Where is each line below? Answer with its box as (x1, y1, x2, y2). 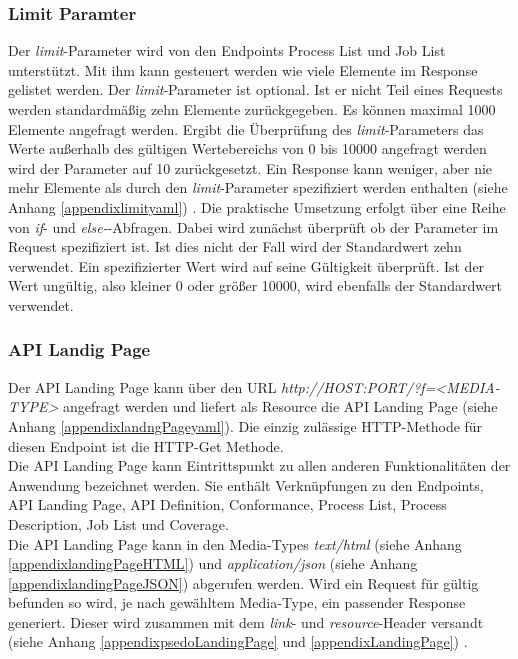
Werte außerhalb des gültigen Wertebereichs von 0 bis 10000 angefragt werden (8, 138, 487, 159)
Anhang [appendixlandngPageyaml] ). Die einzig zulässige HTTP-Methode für (8, 415, 483, 436)
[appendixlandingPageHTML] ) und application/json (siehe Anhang (8, 553, 418, 574)
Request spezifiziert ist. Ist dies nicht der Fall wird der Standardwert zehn (8, 236, 462, 257)
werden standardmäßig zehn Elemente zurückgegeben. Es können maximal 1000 (8, 99, 496, 119)
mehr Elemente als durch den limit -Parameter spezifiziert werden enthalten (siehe (8, 177, 508, 198)
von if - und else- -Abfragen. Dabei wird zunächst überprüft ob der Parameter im (8, 216, 499, 237)
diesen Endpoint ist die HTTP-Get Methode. (8, 435, 284, 456)
